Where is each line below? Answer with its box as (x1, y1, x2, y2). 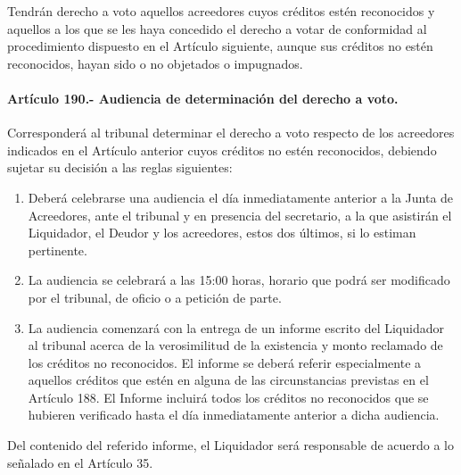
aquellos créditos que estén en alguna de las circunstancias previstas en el (28, 371, 429, 389)
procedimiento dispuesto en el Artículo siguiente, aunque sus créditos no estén (7, 37, 433, 55)
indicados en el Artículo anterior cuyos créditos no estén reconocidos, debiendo (7, 140, 437, 159)
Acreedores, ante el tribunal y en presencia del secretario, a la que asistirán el (28, 205, 452, 224)
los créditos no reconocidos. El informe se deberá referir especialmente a (28, 353, 422, 371)
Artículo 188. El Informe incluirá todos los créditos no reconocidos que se (28, 387, 429, 406)
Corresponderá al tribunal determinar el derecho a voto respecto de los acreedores (7, 123, 455, 142)
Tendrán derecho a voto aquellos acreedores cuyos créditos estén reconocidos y (7, 2, 435, 20)
